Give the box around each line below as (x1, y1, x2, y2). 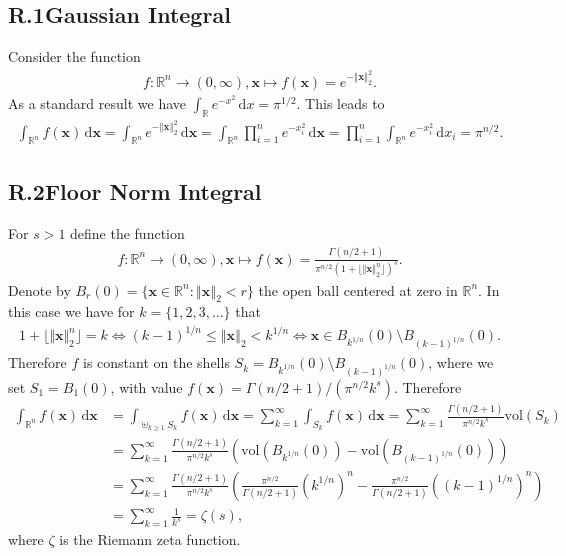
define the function (70, 222, 185, 243)
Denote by (8, 279, 71, 300)
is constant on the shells (83, 352, 230, 373)
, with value (110, 376, 183, 397)
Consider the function (8, 46, 141, 67)
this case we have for (8, 301, 135, 322)
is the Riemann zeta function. (59, 529, 241, 550)
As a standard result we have (8, 92, 187, 113)
